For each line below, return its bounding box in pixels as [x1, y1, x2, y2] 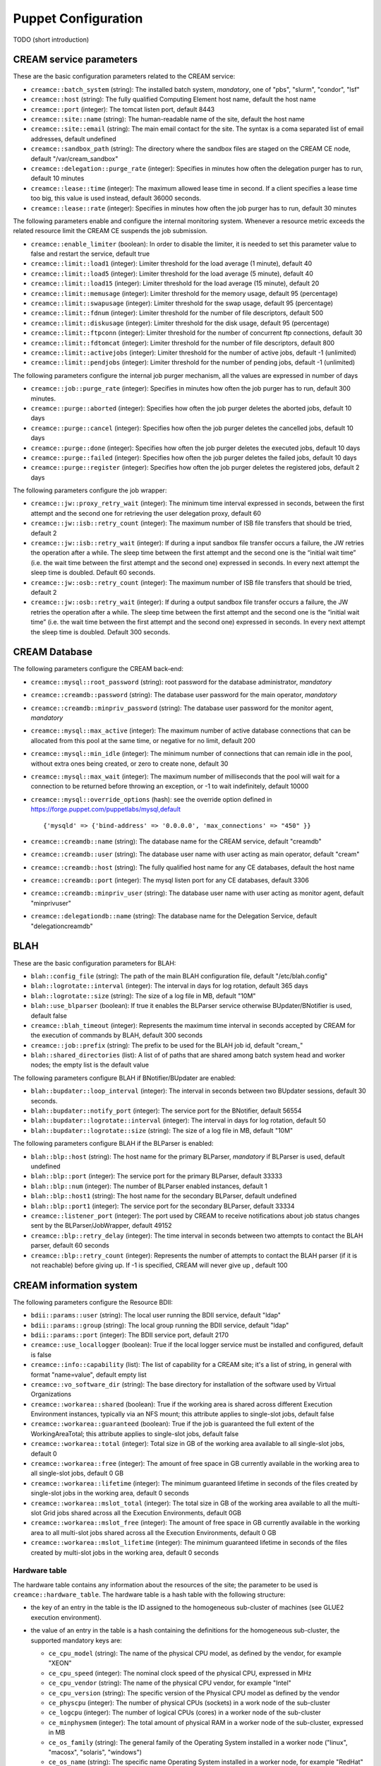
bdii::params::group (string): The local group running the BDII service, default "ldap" [30, 1321, 289, 1329]
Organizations [30, 1390, 72, 1399]
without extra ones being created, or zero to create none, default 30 [30, 759, 229, 768]
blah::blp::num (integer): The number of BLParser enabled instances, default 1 [30, 1182, 267, 1190]
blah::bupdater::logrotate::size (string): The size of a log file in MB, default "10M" [30, 1126, 294, 1134]
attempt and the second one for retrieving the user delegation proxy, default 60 [30, 509, 261, 517]
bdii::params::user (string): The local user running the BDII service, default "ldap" [30, 1311, 282, 1320]
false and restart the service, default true [30, 249, 150, 258]
